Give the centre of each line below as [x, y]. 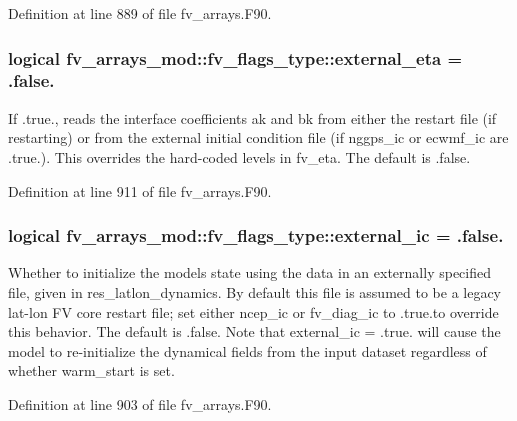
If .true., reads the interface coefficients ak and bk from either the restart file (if [252, 117]
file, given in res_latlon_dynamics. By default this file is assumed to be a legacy [255, 291]
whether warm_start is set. [91, 370]
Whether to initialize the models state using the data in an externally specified [249, 272]
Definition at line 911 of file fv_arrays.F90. [140, 190]
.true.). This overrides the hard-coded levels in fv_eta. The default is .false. [239, 156]
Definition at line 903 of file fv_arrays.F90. [140, 403]
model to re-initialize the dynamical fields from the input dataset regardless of [247, 350]
